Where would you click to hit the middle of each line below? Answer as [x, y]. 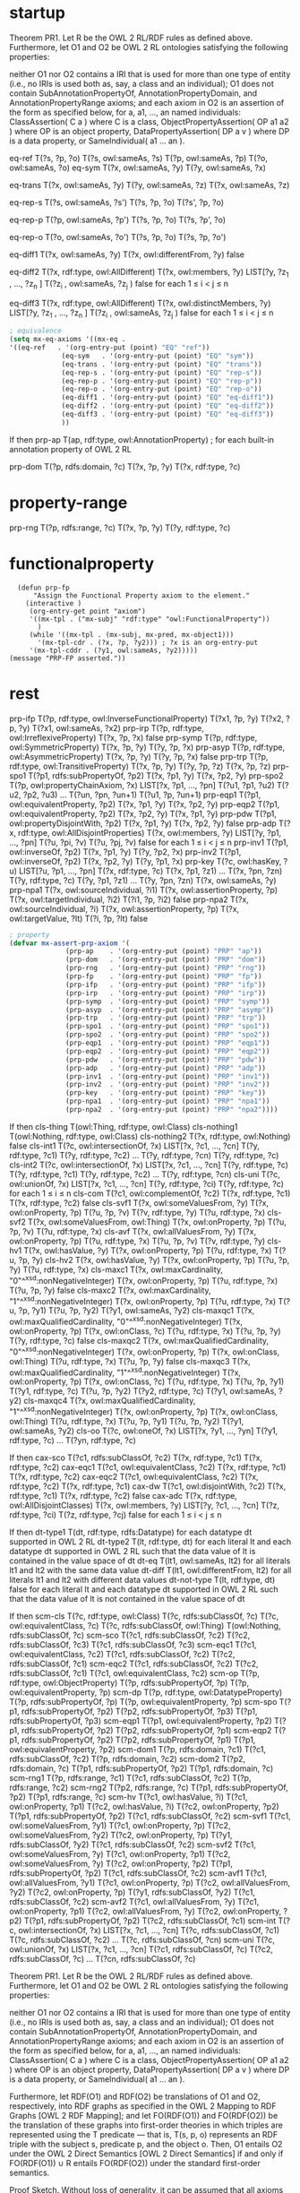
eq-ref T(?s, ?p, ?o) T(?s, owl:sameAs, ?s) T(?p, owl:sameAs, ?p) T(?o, [139, 158]
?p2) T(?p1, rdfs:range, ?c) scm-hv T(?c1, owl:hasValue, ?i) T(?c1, [129, 1797]
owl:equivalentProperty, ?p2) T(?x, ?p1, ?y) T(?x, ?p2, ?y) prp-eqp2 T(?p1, [145, 804]
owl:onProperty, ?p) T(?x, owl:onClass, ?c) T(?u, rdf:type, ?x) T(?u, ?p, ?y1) [147, 1381]
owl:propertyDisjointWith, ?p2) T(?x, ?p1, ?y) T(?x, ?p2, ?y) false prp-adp [143, 823]
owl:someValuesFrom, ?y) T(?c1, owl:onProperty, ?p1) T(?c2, [120, 1853]
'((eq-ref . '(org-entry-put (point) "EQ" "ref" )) [110, 348]
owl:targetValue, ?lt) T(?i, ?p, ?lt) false [79, 918]
